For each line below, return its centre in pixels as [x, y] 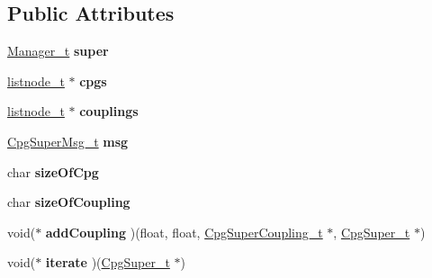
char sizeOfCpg [53, 171]
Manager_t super [58, 51]
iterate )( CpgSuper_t [108, 262]
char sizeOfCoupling [69, 202]
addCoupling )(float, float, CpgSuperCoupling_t [184, 232]
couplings [109, 111]
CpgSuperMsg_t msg [68, 141]
